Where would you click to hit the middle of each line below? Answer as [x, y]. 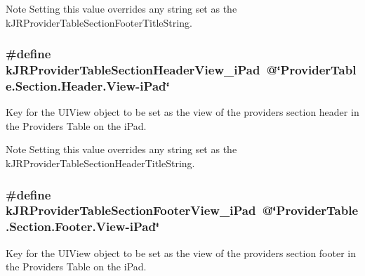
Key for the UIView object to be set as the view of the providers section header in [182, 112]
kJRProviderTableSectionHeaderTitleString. [100, 163]
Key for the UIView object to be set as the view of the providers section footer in [181, 252]
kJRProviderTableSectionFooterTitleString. [99, 22]
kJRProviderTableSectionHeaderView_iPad [133, 70]
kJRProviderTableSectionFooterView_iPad [131, 210]
